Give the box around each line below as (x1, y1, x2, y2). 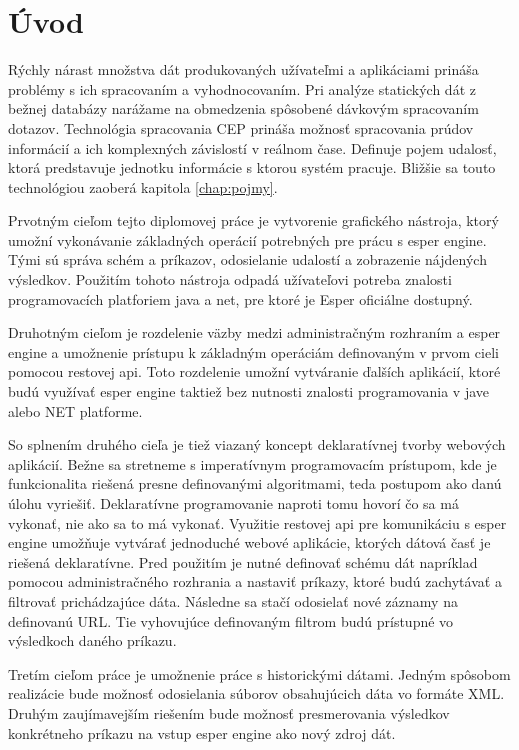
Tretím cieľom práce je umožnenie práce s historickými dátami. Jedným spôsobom (8, 663, 511, 684)
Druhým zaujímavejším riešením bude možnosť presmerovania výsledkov (8, 702, 450, 723)
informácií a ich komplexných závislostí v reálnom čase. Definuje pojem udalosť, (8, 137, 497, 158)
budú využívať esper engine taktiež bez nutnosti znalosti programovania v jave (8, 381, 490, 402)
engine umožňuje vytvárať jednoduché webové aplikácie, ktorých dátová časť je (8, 532, 491, 553)
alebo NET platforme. (8, 400, 143, 421)
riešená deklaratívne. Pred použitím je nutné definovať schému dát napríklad (8, 551, 478, 572)
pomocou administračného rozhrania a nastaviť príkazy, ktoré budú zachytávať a (8, 571, 502, 592)
